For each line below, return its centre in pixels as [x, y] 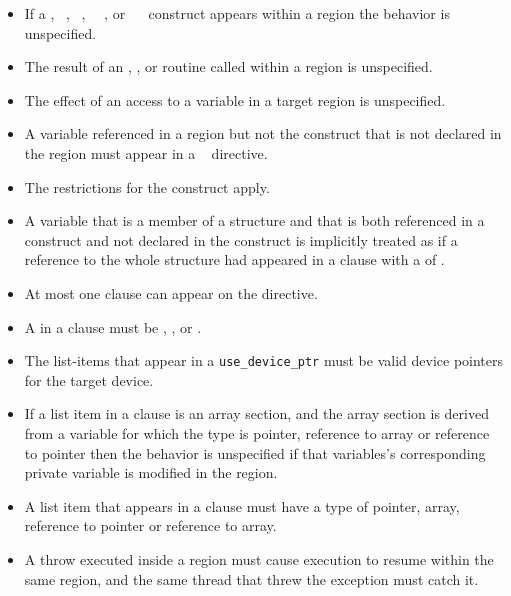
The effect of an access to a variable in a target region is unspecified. [235, 99]
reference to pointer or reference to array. [150, 525]
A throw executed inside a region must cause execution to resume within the [259, 558]
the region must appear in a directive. [146, 152]
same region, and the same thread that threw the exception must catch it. [251, 578]
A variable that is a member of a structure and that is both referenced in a [254, 220]
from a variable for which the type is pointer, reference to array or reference [257, 432]
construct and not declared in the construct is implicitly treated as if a [241, 239]
